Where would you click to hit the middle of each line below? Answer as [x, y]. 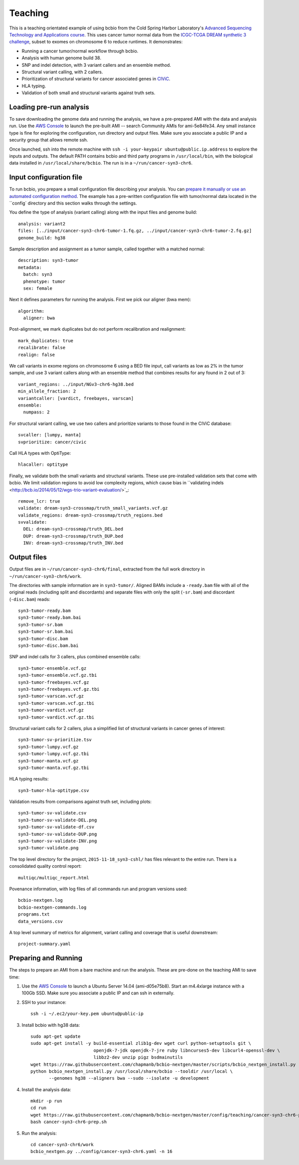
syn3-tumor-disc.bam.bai [48, 646]
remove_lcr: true [39, 501]
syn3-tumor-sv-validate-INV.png [58, 841]
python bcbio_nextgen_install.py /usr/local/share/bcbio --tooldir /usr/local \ [132, 1071]
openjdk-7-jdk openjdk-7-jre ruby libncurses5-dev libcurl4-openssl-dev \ [187, 1050]
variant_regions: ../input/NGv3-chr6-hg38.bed [76, 384]
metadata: [30, 267]
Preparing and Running [46, 958]
